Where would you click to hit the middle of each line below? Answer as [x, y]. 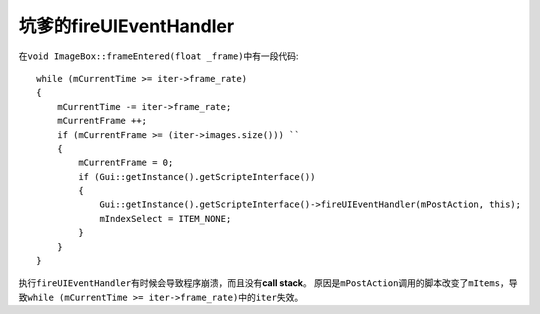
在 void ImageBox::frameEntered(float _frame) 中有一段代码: [158, 56]
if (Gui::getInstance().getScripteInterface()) [197, 176]
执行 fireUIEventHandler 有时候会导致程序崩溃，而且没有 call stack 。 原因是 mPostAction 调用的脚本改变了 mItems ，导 [268, 283]
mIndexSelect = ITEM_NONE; [165, 218]
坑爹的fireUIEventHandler [126, 26]
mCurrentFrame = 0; [126, 163]
